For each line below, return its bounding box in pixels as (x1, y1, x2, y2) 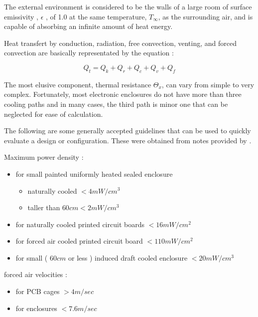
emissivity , (4, 11, 38, 21)
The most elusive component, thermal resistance (4, 79, 151, 89)
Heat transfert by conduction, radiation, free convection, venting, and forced (4, 37, 237, 48)
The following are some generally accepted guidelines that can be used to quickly (4, 125, 251, 136)
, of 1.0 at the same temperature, (45, 11, 147, 21)
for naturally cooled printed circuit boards (15, 219, 144, 229)
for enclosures (15, 303, 57, 313)
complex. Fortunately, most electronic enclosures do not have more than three (4, 89, 242, 99)
